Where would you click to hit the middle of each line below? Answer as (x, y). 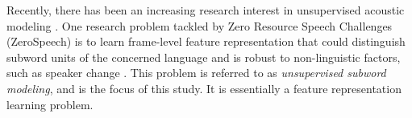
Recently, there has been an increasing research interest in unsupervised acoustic (206, 10)
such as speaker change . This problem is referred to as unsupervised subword (196, 73)
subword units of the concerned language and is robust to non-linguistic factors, (204, 57)
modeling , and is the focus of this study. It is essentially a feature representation (204, 88)
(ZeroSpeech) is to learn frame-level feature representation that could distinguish (206, 41)
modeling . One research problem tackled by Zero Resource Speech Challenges (200, 25)
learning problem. (50, 104)
